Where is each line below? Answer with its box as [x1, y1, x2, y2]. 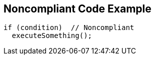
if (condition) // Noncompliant [3, 23, 134, 32]
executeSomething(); [11, 31, 92, 40]
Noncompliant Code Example [3, 2, 151, 15]
